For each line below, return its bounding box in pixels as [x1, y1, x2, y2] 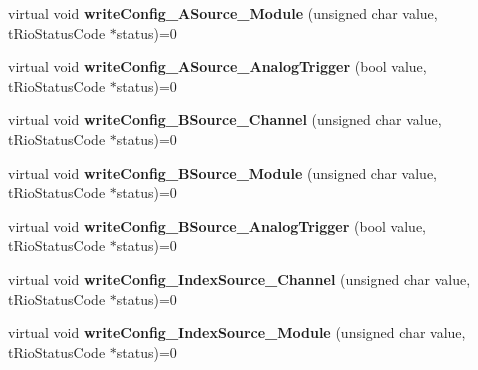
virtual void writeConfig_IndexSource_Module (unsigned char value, [8, 322, 466, 343]
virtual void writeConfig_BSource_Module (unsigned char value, [8, 162, 438, 183]
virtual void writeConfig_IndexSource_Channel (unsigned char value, [8, 268, 471, 289]
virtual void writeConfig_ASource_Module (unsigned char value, [8, 3, 438, 23]
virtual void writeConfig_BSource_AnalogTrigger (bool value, [8, 215, 426, 236]
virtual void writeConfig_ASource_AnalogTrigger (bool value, [8, 56, 427, 77]
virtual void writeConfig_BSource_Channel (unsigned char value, [8, 109, 442, 130]
